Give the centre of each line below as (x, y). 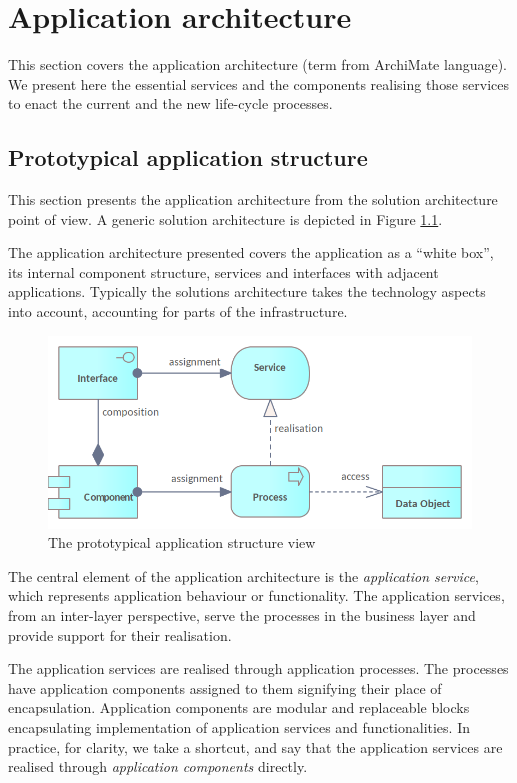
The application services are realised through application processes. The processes (258, 668)
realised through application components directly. (158, 766)
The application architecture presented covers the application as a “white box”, (251, 252)
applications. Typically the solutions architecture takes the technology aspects (247, 291)
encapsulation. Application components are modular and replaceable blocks (239, 707)
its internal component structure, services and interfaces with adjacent (223, 271)
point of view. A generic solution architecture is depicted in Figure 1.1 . (225, 218)
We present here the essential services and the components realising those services (258, 83)
